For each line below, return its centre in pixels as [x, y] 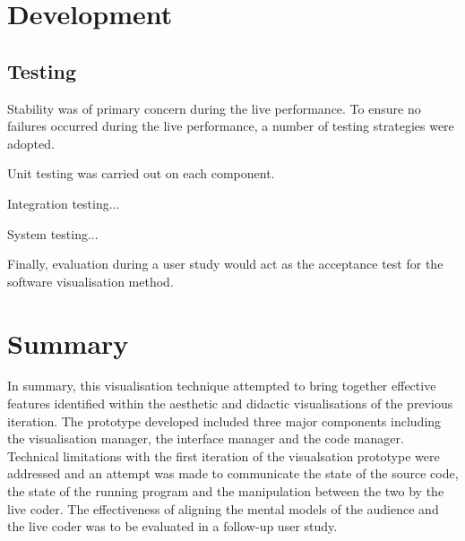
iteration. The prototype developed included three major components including [224, 421]
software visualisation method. [90, 281]
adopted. [31, 143]
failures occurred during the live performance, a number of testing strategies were [231, 126]
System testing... [53, 233]
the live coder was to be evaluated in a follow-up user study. [172, 526]
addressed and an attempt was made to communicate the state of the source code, [233, 473]
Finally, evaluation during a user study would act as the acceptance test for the [225, 264]
